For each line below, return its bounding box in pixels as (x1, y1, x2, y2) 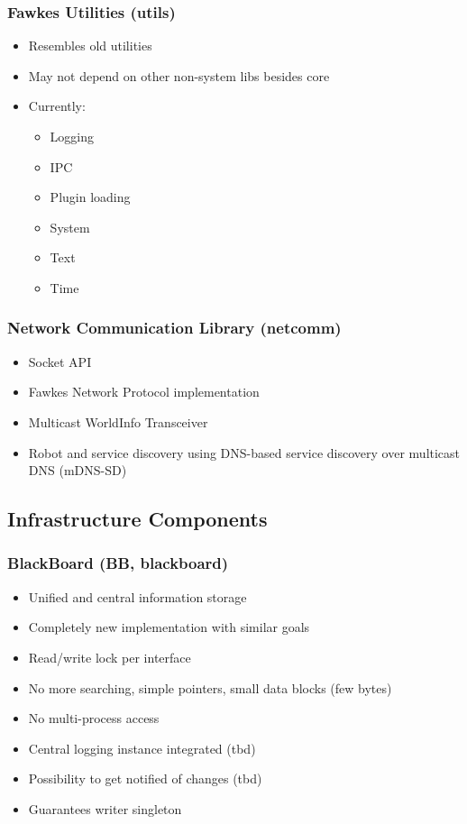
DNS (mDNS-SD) (28, 461, 127, 480)
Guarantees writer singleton (28, 799, 182, 818)
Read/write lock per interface (28, 647, 191, 666)
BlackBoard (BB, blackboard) (7, 552, 229, 574)
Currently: (28, 96, 86, 115)
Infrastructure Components (7, 505, 268, 533)
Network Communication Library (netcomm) (7, 316, 342, 339)
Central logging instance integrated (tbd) (28, 738, 256, 757)
